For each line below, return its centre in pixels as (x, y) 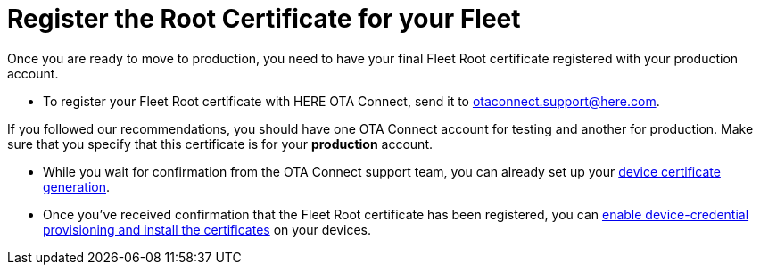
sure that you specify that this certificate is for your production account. (220, 144)
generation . (76, 186)
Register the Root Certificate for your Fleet (264, 19)
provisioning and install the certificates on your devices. (207, 229)
